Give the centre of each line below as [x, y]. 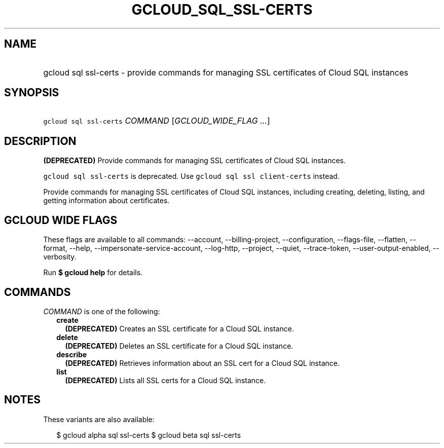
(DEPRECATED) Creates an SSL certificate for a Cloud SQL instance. [179, 328]
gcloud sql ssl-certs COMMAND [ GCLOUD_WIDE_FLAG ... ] [157, 121]
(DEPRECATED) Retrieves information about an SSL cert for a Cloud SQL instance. [202, 363]
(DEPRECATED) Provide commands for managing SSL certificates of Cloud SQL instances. [195, 161]
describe [72, 354]
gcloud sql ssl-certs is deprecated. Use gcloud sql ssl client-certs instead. [191, 176]
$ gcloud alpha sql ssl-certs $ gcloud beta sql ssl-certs [149, 435]
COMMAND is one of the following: [102, 311]
